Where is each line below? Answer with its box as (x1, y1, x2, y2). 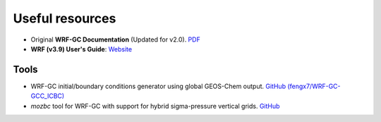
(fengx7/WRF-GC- (286, 82, 341, 90)
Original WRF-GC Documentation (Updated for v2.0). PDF (30, 35, 200, 44)
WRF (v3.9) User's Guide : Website (30, 44, 133, 53)
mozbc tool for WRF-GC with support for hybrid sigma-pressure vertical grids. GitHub (30, 102, 280, 110)
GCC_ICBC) (30, 92, 65, 100)
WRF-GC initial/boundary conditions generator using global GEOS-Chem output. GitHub (30, 82, 286, 90)
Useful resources (13, 11, 116, 26)
